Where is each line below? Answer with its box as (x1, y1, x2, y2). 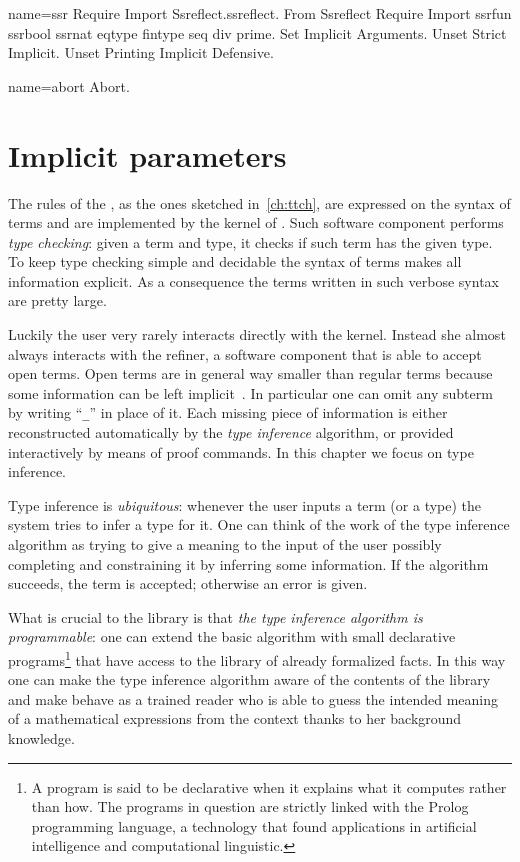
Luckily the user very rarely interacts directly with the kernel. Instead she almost (8, 324, 506, 345)
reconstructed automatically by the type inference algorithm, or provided (8, 422, 454, 443)
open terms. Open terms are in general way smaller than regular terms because (8, 363, 493, 384)
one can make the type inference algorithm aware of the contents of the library (8, 669, 491, 690)
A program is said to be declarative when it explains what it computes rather (31, 776, 507, 797)
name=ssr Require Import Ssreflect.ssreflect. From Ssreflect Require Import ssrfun (8, 3, 512, 23)
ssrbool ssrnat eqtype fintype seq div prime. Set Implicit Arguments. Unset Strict (8, 22, 507, 43)
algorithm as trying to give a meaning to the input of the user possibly (8, 534, 442, 555)
